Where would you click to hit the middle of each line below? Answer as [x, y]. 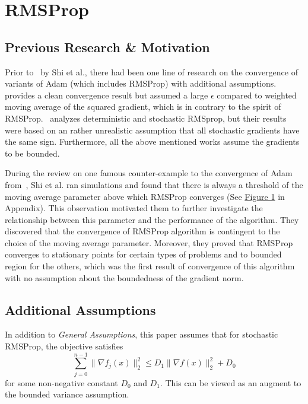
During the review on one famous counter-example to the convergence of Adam [149, 173]
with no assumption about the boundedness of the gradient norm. [124, 277]
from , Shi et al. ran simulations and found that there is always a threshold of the [154, 184]
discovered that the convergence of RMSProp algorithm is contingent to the [142, 231]
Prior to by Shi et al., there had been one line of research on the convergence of [151, 71]
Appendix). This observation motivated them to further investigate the [134, 208]
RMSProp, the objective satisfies [64, 346]
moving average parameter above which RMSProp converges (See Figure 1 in [145, 196]
